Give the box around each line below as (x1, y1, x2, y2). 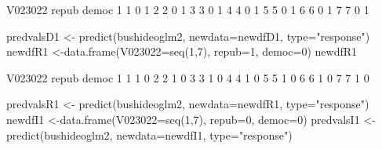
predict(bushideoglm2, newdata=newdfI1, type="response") (6, 126, 293, 143)
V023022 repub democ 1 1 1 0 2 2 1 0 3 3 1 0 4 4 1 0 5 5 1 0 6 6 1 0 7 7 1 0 (6, 69, 369, 85)
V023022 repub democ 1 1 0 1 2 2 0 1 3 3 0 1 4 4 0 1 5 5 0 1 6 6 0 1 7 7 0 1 (6, 2, 369, 17)
